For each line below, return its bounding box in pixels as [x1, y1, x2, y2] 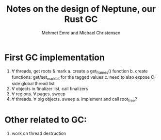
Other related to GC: [4, 114, 87, 125]
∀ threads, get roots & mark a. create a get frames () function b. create [11, 68, 148, 75]
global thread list [21, 81, 55, 87]
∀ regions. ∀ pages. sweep [11, 91, 66, 97]
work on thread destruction [11, 130, 66, 137]
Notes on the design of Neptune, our [6, 3, 156, 15]
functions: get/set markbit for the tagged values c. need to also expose [11, 74, 150, 81]
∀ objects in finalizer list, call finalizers [11, 86, 88, 92]
